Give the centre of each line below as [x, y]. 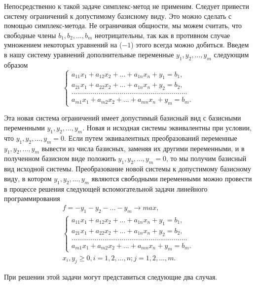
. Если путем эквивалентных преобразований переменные [151, 138]
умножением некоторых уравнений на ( [63, 45]
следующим [231, 54]
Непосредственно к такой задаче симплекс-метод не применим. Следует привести [127, 6]
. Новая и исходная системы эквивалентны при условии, [167, 127]
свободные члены [30, 35]
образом [16, 64]
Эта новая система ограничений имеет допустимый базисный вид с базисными [123, 118]
